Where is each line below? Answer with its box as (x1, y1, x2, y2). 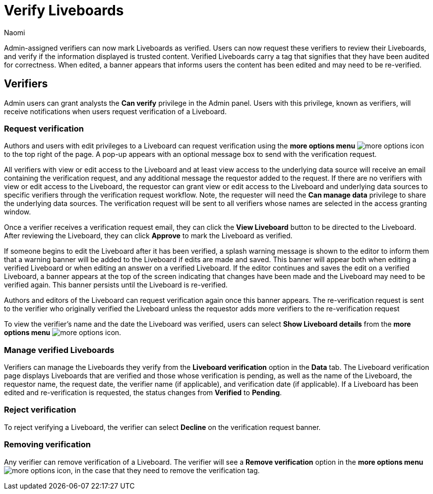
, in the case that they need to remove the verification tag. (70, 466, 260, 475)
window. (4, 208, 31, 216)
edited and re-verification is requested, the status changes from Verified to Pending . (4, 388, 282, 397)
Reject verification (4, 405, 76, 415)
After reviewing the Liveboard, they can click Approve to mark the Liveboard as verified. (4, 231, 293, 240)
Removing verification (4, 439, 91, 450)
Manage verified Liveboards (4, 345, 115, 355)
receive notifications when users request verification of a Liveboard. (4, 107, 227, 116)
